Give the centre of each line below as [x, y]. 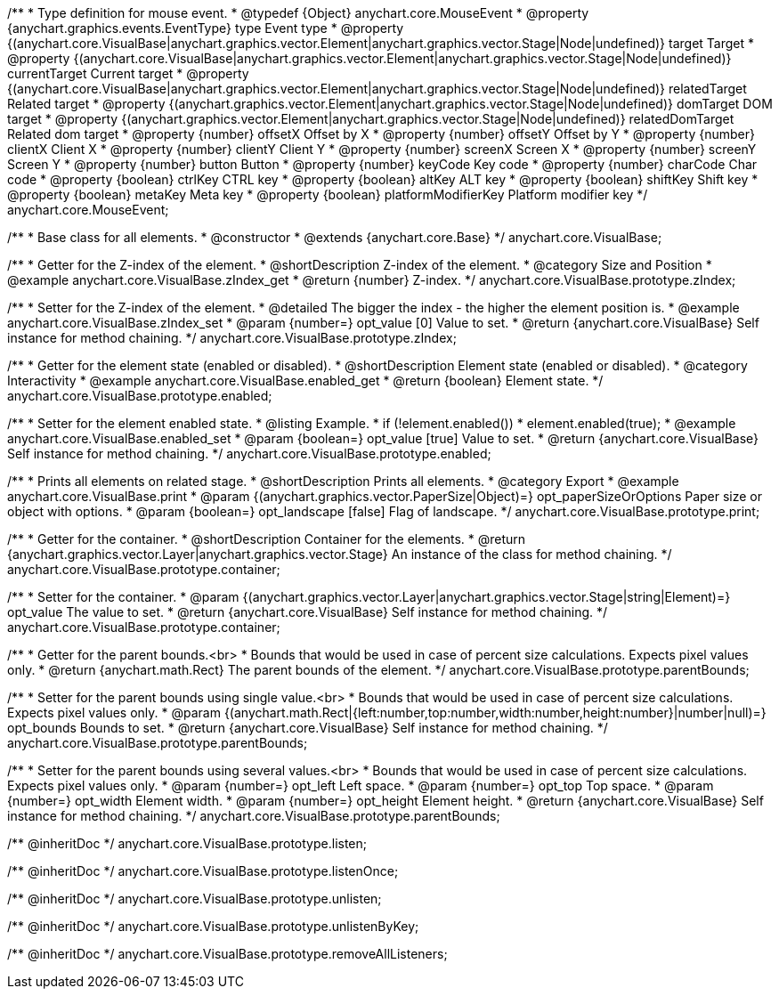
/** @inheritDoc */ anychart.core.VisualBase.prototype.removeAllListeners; [227, 954]
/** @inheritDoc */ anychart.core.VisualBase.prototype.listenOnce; [203, 871]
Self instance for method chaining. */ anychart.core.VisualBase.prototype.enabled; [249, 453]
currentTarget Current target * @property [128, 73]
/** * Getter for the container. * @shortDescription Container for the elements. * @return [267, 539]
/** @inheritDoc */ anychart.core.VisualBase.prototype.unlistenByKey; [213, 926]
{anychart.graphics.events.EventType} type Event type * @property [206, 28]
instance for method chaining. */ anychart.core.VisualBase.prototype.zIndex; [232, 338]
